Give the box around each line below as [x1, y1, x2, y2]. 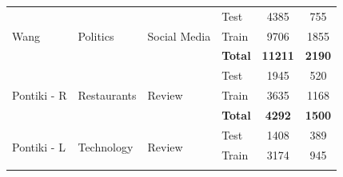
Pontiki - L [12, 138, 66, 155]
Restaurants [78, 87, 137, 104]
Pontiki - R [12, 87, 67, 104]
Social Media [147, 27, 211, 44]
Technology [78, 138, 134, 155]
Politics [78, 27, 114, 44]
